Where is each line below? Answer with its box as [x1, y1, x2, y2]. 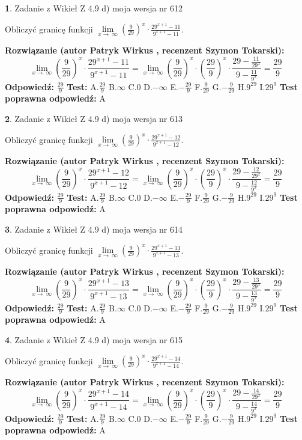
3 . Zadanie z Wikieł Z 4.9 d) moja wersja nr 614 [5, 222, 183, 235]
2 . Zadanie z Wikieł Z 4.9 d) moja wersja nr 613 [5, 112, 183, 124]
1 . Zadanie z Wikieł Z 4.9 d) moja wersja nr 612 [5, 2, 183, 14]
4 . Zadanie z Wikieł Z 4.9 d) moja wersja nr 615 [5, 333, 183, 346]
